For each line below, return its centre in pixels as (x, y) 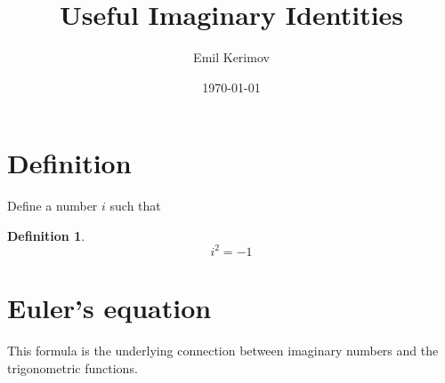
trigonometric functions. (73, 367)
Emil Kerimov (231, 57)
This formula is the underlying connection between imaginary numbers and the (223, 351)
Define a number (53, 206)
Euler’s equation (109, 308)
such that (135, 206)
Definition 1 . (46, 235)
